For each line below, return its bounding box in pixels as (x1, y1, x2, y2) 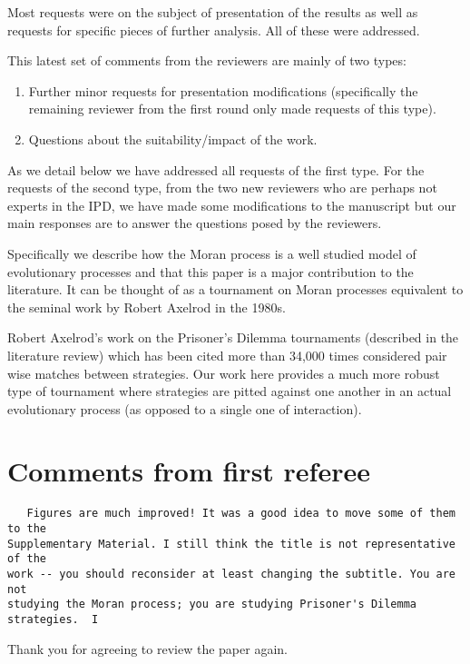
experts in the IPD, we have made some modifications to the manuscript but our (7, 195, 456, 214)
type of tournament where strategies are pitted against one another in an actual (7, 382, 452, 401)
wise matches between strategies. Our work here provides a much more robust (7, 363, 440, 382)
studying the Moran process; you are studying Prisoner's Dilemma (7, 598, 417, 611)
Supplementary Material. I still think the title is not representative (7, 537, 455, 550)
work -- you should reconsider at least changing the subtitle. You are (7, 568, 455, 581)
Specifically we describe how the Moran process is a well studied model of (7, 243, 416, 263)
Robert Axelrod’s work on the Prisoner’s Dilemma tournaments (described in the (7, 328, 459, 347)
